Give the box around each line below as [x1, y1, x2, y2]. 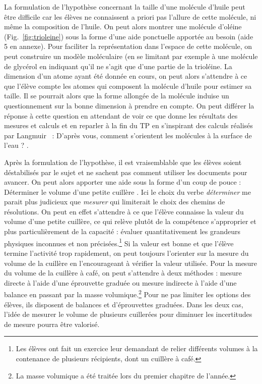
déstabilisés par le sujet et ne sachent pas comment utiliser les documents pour [4, 167, 247, 177]
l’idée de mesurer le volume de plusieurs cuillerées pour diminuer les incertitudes [4, 309, 252, 319]
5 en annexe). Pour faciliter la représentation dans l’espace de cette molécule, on [4, 41, 252, 51]
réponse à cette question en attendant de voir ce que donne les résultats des [4, 110, 238, 121]
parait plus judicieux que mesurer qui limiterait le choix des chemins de [4, 196, 225, 207]
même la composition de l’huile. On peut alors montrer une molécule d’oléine [4, 21, 242, 32]
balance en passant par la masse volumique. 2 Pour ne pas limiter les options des [4, 288, 251, 299]
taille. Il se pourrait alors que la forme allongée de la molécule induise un [4, 90, 229, 101]
